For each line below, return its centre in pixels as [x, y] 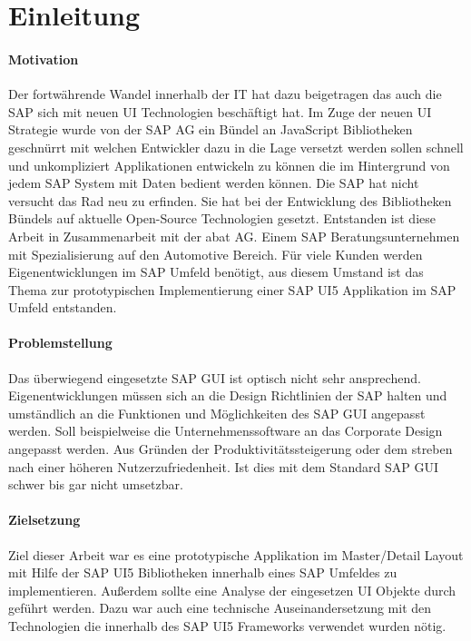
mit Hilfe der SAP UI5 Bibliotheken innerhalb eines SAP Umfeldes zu [203, 572]
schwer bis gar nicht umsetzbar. [96, 484]
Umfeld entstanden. [63, 307]
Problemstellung [60, 343]
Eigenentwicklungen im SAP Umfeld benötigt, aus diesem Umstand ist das [216, 272]
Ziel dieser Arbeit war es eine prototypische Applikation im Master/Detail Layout [236, 554]
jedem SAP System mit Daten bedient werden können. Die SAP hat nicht [214, 183]
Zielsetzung [44, 520]
